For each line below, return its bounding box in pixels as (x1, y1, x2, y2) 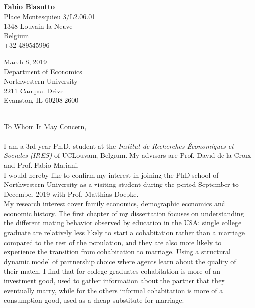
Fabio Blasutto (4, 1, 55, 11)
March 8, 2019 (4, 56, 47, 66)
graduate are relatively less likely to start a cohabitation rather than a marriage (4, 227, 245, 238)
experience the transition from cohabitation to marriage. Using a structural (4, 246, 231, 257)
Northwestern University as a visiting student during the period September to (4, 179, 239, 189)
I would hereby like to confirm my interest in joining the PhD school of (4, 169, 219, 180)
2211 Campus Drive (4, 85, 64, 95)
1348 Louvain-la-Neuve (4, 21, 73, 31)
